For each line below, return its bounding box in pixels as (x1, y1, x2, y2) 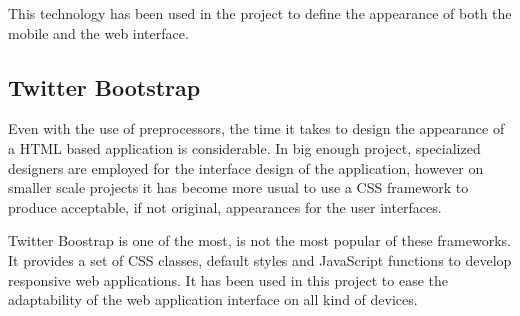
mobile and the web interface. (8, 22, 189, 43)
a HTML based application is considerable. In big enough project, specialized (8, 137, 481, 158)
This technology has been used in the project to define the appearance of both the (8, 3, 512, 23)
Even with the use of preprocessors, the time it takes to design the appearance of (8, 118, 505, 139)
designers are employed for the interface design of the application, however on (8, 157, 484, 178)
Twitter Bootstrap (8, 71, 201, 102)
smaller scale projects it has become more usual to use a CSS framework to (8, 177, 469, 198)
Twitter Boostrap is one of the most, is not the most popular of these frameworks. (8, 230, 511, 251)
